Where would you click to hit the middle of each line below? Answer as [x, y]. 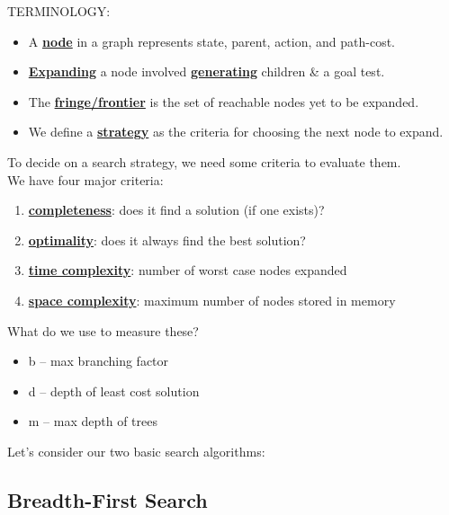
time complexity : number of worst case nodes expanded [188, 270]
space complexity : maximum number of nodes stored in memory [212, 300]
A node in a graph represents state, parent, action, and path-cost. [211, 41]
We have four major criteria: [85, 179]
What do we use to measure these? [103, 330]
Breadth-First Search [108, 499]
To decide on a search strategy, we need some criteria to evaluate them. [204, 161]
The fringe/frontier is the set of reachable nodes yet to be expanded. [224, 101]
